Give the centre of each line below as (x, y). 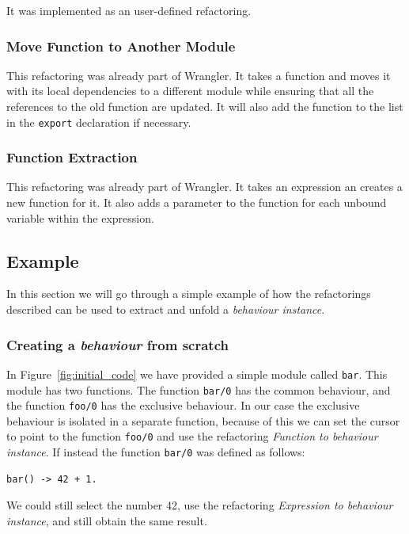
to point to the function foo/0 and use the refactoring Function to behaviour (192, 436)
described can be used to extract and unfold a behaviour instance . (166, 309)
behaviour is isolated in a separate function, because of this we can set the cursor (203, 420)
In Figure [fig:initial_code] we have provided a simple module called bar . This (197, 374)
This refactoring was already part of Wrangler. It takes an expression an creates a (204, 187)
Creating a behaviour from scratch (117, 344)
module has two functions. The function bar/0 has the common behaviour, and (199, 389)
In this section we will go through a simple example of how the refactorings (189, 294)
